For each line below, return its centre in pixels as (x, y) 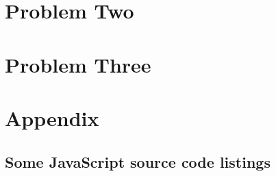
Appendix (52, 117)
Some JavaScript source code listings (138, 161)
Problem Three (78, 64)
